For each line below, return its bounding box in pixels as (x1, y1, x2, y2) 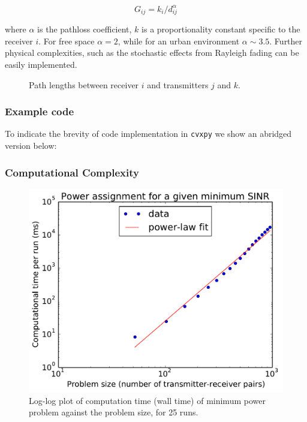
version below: (5, 139, 57, 152)
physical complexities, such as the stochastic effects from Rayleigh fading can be (5, 46, 299, 59)
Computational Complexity (5, 164, 139, 179)
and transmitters (147, 78, 209, 91)
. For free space (38, 34, 95, 47)
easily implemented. (5, 58, 77, 71)
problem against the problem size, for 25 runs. (29, 406, 198, 418)
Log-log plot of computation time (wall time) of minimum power (29, 394, 266, 406)
